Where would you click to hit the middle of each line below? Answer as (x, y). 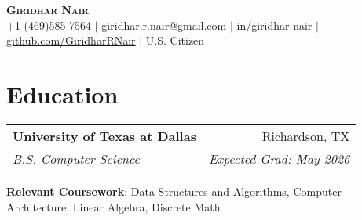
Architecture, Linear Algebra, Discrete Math (113, 206)
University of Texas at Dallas (104, 135)
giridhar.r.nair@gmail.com (164, 25)
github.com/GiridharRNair (71, 40)
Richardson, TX (306, 135)
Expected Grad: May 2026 (279, 158)
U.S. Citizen (175, 40)
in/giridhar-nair (274, 25)
